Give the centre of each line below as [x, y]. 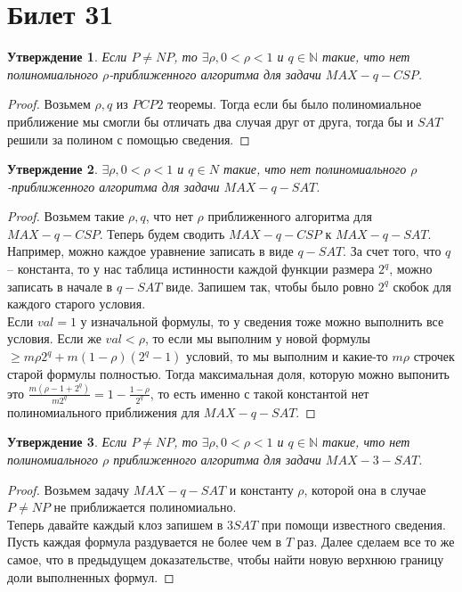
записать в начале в [60, 286]
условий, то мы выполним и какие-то [287, 356]
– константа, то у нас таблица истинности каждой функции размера [191, 269]
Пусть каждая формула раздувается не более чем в [145, 542]
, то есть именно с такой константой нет [259, 393]
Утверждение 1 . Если [67, 57]
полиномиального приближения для [104, 411]
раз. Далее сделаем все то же [376, 542]
